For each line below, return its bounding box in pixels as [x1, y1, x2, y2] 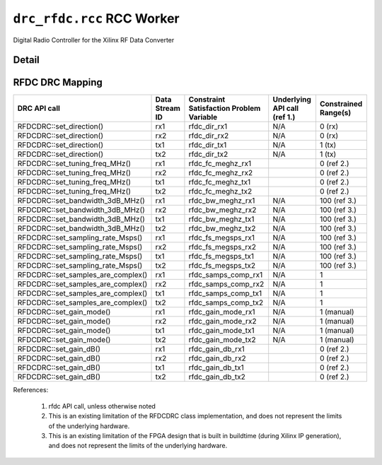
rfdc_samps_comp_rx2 [188, 279, 265, 289]
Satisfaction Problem [188, 103, 261, 113]
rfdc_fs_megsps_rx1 [188, 233, 255, 243]
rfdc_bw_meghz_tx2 [188, 223, 256, 233]
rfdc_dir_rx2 [188, 131, 229, 141]
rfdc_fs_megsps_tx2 [188, 261, 256, 271]
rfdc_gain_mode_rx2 [188, 317, 257, 326]
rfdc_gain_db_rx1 [188, 344, 245, 354]
